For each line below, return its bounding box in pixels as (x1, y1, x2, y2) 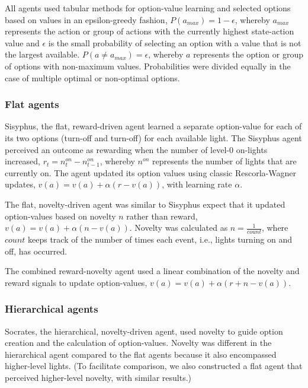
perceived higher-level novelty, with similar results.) (5, 371, 191, 383)
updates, (5, 178, 36, 190)
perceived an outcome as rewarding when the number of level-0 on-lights (5, 143, 268, 155)
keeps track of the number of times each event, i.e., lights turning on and (28, 233, 293, 245)
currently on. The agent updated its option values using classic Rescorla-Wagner (5, 166, 296, 179)
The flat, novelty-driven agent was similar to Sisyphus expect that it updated (5, 198, 285, 210)
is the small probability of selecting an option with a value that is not (48, 36, 301, 49)
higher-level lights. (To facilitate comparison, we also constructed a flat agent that (5, 360, 303, 372)
